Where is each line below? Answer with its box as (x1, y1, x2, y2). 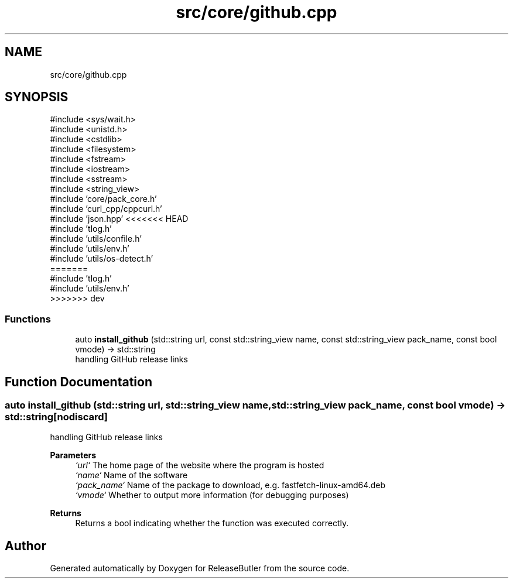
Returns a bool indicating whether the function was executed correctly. (75, 518, 349, 529)
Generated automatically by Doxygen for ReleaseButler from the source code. (50, 563, 350, 574)
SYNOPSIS (5, 90, 69, 105)
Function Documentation (5, 374, 152, 389)
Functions (5, 313, 51, 325)
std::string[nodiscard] (5, 411, 108, 423)
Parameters (50, 450, 97, 461)
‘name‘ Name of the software (75, 470, 188, 481)
